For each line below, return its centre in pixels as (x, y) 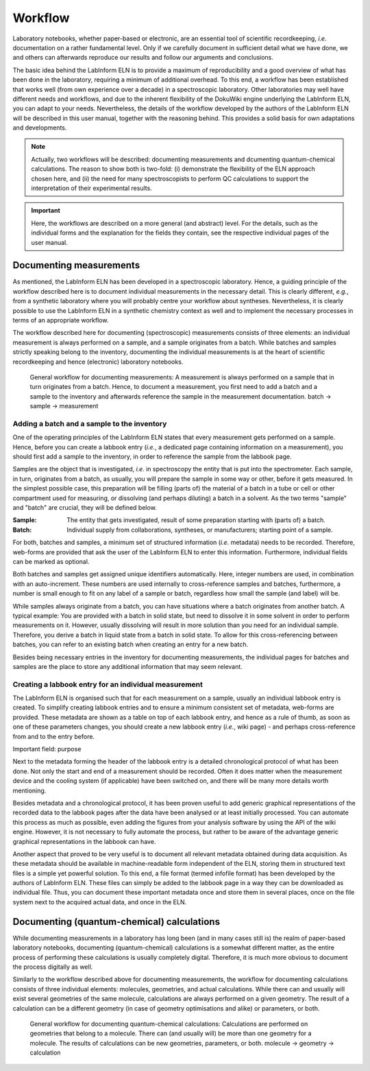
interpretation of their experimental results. (91, 188)
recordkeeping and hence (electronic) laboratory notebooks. (98, 362)
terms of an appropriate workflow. (61, 320)
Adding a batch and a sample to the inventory (90, 423)
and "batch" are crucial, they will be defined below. (85, 508)
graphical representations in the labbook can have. (84, 841)
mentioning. (29, 790)
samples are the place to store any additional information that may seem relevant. (127, 666)
